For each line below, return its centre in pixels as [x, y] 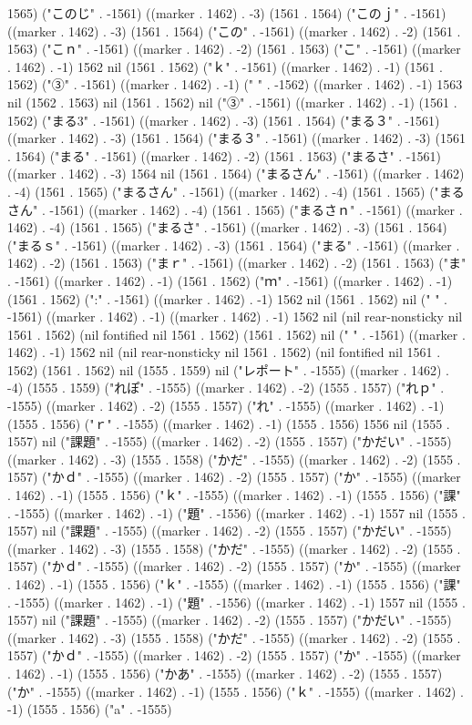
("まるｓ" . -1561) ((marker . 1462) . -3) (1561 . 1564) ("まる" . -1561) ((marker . [234, 245]
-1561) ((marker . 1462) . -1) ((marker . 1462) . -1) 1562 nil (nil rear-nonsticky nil [235, 317]
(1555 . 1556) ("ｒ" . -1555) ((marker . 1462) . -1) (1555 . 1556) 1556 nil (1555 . [229, 423]
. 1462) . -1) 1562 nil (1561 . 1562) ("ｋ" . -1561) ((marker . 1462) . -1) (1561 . [225, 66]
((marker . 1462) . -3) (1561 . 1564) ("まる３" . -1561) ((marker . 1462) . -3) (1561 [236, 138]
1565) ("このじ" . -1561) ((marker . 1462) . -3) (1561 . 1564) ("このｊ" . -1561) [227, 13]
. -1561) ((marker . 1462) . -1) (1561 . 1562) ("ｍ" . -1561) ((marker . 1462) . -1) [230, 280]
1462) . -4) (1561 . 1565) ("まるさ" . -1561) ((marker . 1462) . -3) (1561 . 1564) [227, 227]
